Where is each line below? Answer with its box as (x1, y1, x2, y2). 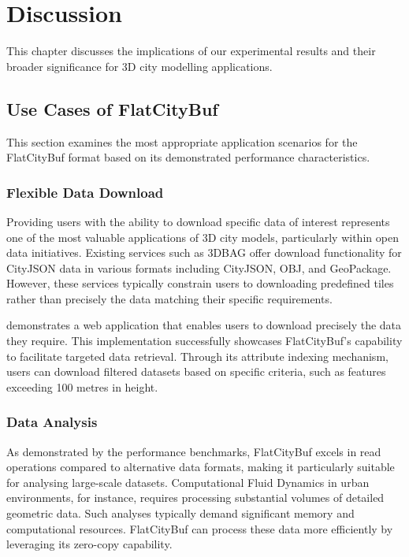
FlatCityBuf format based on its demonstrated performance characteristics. (6, 149, 370, 165)
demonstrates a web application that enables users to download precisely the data (6, 317, 402, 333)
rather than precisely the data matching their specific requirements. (6, 290, 333, 306)
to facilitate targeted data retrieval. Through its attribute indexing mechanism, (6, 347, 389, 364)
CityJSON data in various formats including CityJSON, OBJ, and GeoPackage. (6, 259, 392, 276)
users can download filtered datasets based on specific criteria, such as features (6, 363, 386, 380)
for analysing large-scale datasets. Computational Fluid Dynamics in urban (6, 473, 370, 490)
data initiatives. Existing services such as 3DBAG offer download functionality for (6, 244, 402, 261)
